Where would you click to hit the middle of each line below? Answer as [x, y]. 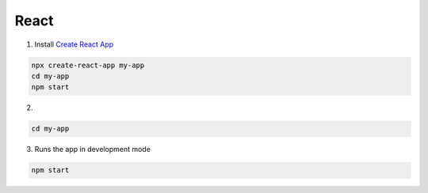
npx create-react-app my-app [88, 65]
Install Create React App [74, 44]
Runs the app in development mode [92, 149]
